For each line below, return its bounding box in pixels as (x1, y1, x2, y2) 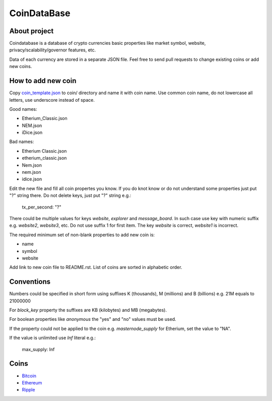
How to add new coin (9, 77, 77, 85)
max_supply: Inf (22, 346, 55, 352)
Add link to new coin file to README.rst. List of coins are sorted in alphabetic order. (9, 264, 182, 271)
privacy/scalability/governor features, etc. (9, 47, 96, 53)
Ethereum (22, 379, 42, 385)
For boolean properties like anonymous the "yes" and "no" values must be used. (9, 316, 176, 322)
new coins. (9, 63, 32, 70)
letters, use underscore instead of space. (9, 97, 95, 103)
